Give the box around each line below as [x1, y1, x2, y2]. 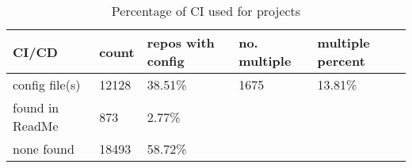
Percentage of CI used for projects [111, 2, 301, 20]
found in [13, 98, 59, 116]
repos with [147, 33, 215, 52]
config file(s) [13, 75, 81, 94]
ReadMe [13, 116, 59, 135]
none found [13, 139, 74, 158]
